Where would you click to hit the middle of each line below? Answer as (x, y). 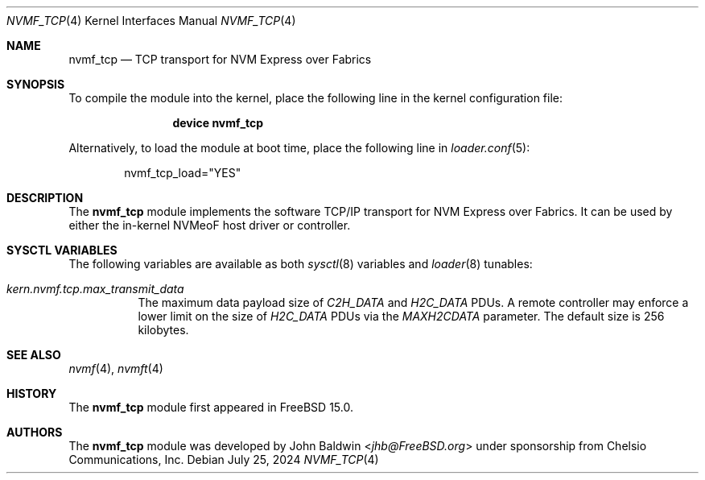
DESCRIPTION (45, 198)
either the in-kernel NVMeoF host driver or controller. (210, 225)
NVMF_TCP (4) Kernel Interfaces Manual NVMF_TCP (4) (151, 21)
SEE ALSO (34, 355)
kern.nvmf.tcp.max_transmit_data (95, 289)
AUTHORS (35, 432)
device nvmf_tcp (218, 123)
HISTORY (32, 393)
